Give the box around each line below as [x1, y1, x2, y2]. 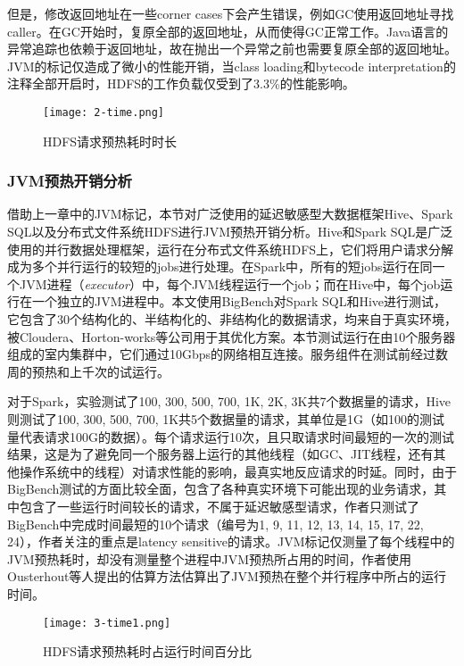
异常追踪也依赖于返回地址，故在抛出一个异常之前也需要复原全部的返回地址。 [7, 39, 457, 58]
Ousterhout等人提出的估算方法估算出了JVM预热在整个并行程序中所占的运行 [7, 567, 446, 586]
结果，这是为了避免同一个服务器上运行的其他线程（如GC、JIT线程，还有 [7, 445, 434, 463]
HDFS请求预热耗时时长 [43, 131, 178, 150]
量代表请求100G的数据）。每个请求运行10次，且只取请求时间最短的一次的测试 [7, 427, 454, 445]
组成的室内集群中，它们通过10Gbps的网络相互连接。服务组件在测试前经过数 [7, 345, 449, 363]
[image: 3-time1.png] [43, 616, 171, 629]
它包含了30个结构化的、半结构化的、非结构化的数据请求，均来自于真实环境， [7, 310, 457, 328]
